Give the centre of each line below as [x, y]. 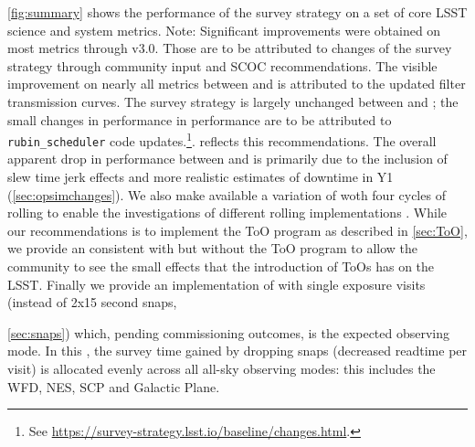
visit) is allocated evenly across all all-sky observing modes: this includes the [222, 368]
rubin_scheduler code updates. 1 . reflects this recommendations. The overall [222, 139]
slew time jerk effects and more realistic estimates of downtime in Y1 [201, 177]
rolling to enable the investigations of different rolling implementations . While [227, 213]
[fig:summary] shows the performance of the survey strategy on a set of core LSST [237, 12]
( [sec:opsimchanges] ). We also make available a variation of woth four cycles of [227, 194]
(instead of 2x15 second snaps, [92, 302]
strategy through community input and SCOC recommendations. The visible [222, 65]
